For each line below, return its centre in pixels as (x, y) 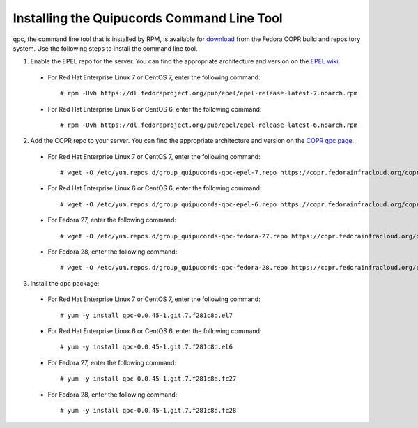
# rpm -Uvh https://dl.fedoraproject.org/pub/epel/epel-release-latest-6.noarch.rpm (209, 125)
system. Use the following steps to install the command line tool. (105, 48)
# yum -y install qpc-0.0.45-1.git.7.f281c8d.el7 (147, 315)
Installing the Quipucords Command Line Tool (148, 18)
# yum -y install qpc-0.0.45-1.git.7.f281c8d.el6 (147, 347)
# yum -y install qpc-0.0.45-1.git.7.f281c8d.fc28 (148, 410)
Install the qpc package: (65, 283)
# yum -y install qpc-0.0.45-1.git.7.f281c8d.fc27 (148, 379)
